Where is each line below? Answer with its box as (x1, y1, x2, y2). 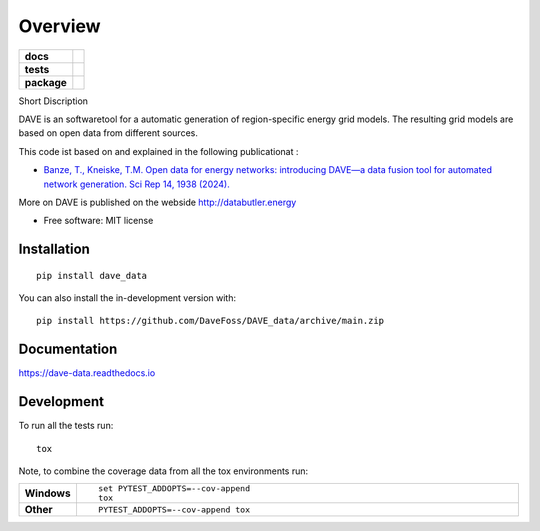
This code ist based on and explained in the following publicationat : (18, 145, 299, 157)
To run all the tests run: (18, 420, 114, 432)
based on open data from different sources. (18, 127, 199, 139)
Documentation (18, 341, 118, 358)
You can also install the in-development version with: (18, 292, 237, 304)
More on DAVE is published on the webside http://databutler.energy (18, 196, 297, 208)
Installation (18, 241, 90, 258)
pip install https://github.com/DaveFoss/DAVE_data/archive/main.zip (36, 315, 385, 327)
